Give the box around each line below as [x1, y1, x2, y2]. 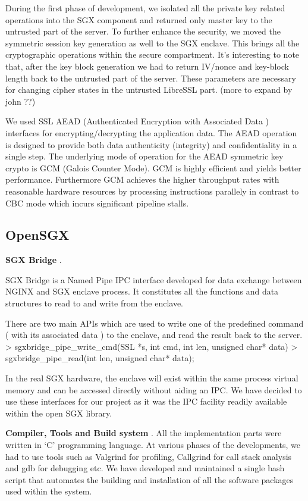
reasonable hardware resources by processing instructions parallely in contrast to [5, 184, 299, 197]
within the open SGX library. [5, 406, 112, 419]
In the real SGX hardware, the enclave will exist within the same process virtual [5, 372, 298, 384]
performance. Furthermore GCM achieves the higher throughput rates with [5, 173, 279, 186]
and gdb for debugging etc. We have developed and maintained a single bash [5, 462, 285, 474]
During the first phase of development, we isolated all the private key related [5, 2, 285, 14]
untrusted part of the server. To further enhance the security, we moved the [5, 25, 281, 37]
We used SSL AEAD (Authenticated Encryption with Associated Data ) [5, 115, 269, 127]
